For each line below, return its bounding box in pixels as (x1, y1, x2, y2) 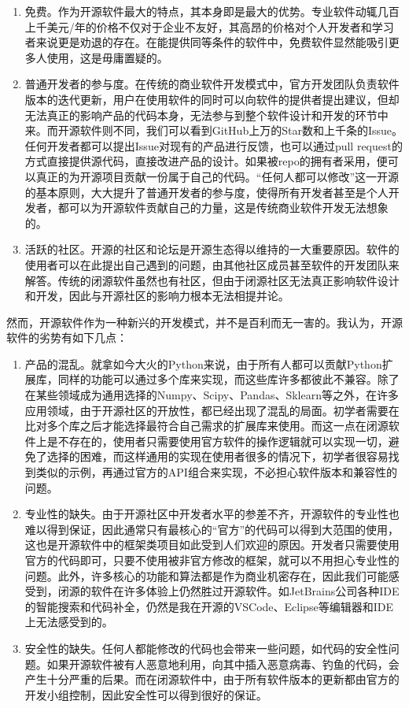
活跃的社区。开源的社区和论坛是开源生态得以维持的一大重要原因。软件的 (24, 241, 400, 258)
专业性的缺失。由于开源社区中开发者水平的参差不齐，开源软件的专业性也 (24, 506, 400, 522)
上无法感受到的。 (24, 613, 113, 630)
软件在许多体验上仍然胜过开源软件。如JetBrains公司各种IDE (90, 583, 400, 599)
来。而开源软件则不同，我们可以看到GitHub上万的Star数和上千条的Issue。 (24, 122, 403, 139)
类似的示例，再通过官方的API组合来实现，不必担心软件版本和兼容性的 (35, 464, 397, 480)
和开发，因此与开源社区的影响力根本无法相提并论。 (24, 287, 289, 304)
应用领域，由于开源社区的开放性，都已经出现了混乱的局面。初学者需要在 (24, 402, 400, 418)
